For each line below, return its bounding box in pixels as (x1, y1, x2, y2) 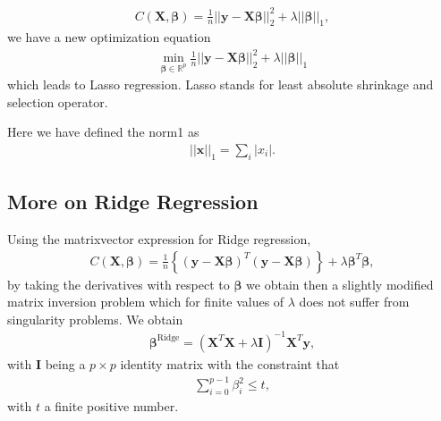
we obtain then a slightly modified (246, 274, 434, 293)
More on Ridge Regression (7, 188, 259, 215)
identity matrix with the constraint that (120, 354, 340, 373)
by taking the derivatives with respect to (7, 274, 230, 293)
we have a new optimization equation (7, 28, 211, 46)
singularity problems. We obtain (7, 309, 183, 328)
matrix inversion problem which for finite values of (7, 292, 284, 311)
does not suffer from (299, 292, 410, 311)
